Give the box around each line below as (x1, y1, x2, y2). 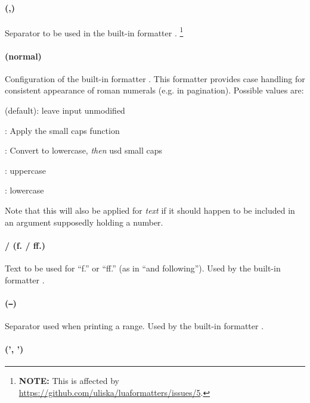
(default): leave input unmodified (5, 104, 125, 117)
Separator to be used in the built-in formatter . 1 (5, 24, 184, 39)
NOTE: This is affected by (18, 374, 119, 387)
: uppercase (5, 164, 46, 176)
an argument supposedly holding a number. (5, 215, 163, 228)
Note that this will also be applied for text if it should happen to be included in (5, 204, 295, 216)
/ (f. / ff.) (5, 239, 45, 251)
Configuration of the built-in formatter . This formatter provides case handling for (5, 72, 305, 85)
